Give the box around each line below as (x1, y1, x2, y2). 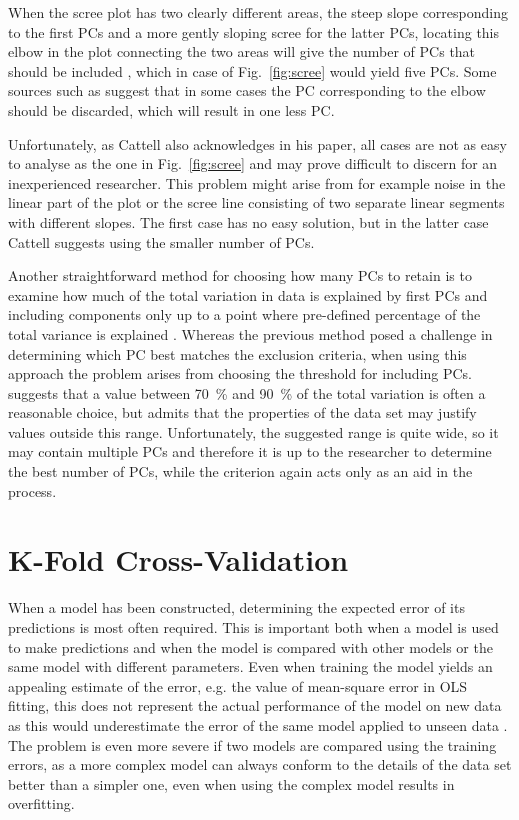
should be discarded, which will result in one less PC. (8, 99, 335, 120)
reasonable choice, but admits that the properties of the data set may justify (8, 402, 477, 423)
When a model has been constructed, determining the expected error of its (8, 597, 465, 618)
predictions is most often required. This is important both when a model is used (8, 616, 499, 637)
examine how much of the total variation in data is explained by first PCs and (8, 284, 488, 305)
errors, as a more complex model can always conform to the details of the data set (8, 754, 512, 775)
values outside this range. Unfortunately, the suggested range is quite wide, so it (8, 421, 499, 442)
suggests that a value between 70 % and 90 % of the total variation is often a (8, 382, 486, 403)
